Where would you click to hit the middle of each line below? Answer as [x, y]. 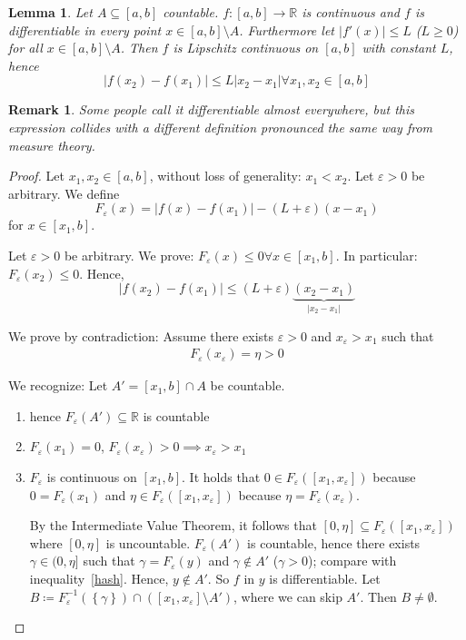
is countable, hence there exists [334, 542]
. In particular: [377, 255]
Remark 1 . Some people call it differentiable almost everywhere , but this [211, 109]
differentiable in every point [85, 30]
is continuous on [92, 476]
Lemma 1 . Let [50, 12]
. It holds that [221, 476]
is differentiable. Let [325, 578]
